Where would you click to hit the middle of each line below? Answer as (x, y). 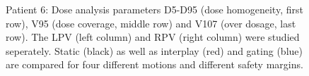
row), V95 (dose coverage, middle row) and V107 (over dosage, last (151, 23)
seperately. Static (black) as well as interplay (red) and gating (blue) (154, 50)
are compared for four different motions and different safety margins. (154, 64)
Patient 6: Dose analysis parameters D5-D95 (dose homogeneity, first (154, 9)
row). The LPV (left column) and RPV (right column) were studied (153, 37)
